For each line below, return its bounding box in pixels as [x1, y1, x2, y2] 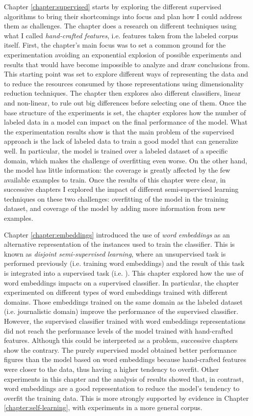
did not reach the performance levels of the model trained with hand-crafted [4, 325, 233, 336]
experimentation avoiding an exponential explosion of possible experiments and [4, 49, 242, 59]
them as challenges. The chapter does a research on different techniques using [4, 21, 237, 31]
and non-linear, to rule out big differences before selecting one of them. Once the [4, 97, 247, 107]
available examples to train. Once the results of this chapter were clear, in [4, 174, 226, 184]
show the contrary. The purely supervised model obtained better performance [4, 344, 237, 355]
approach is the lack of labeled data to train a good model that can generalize [4, 136, 238, 146]
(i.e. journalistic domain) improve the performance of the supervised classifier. [4, 306, 238, 316]
